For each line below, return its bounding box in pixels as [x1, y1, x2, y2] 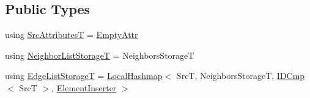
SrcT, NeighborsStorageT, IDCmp [176, 69, 305, 82]
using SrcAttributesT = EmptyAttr [5, 28, 138, 41]
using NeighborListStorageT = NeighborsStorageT [5, 48, 194, 61]
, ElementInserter [51, 81, 117, 94]
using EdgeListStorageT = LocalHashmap [5, 69, 163, 82]
